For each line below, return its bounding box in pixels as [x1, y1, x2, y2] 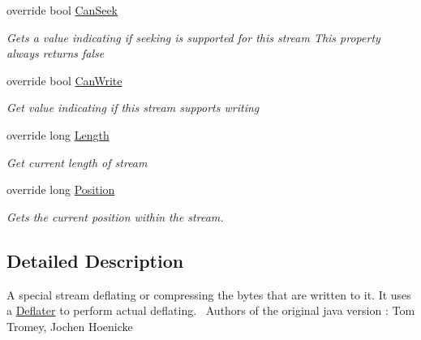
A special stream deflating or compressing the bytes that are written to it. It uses [6, 286, 411, 303]
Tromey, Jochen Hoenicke [6, 317, 133, 334]
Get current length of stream [6, 153, 148, 170]
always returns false [6, 45, 105, 62]
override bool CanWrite [6, 71, 122, 88]
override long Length [6, 126, 110, 143]
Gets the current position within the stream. [6, 208, 224, 225]
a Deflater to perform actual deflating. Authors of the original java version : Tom [6, 302, 415, 319]
